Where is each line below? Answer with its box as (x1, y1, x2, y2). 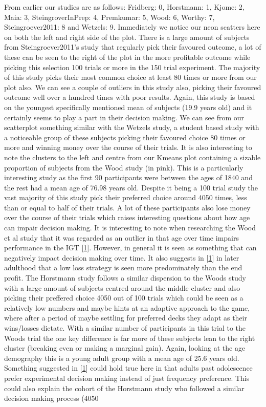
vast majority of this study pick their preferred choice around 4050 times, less (4, 192, 247, 203)
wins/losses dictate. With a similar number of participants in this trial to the (4, 323, 246, 333)
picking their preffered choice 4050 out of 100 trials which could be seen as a (4, 292, 243, 303)
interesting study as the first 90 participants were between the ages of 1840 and (4, 172, 253, 183)
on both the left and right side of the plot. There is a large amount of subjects (4, 31, 250, 42)
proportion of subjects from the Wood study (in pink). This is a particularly (4, 162, 243, 173)
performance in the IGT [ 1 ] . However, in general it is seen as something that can (4, 242, 257, 253)
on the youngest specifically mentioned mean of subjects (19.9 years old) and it (4, 101, 252, 112)
